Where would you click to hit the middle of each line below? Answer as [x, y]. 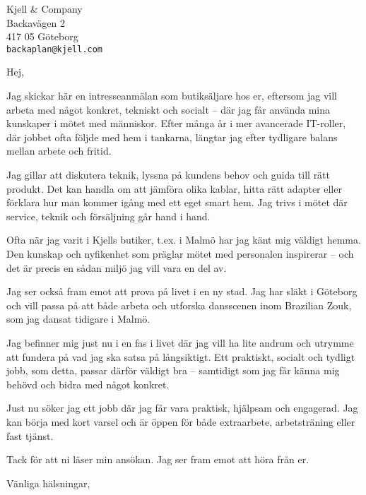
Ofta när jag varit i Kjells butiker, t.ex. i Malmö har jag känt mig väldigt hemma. [184, 240]
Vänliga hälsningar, [48, 483]
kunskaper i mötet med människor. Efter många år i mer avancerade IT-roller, [176, 123]
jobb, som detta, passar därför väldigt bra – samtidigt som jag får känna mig [173, 370]
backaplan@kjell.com [55, 49]
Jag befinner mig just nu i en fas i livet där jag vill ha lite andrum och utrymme [180, 342]
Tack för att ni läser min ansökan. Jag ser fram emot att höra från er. [158, 459]
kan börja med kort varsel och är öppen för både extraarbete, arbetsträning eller [181, 421]
